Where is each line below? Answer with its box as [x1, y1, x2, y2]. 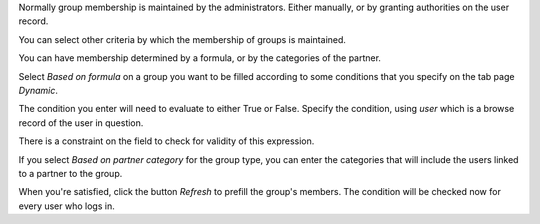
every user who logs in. [18, 200, 115, 212]
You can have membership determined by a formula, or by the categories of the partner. [18, 52, 382, 64]
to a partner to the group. [18, 167, 123, 179]
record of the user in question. [18, 116, 144, 129]
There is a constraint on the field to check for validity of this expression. [18, 135, 315, 147]
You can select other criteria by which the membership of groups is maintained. [18, 33, 347, 45]
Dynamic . [18, 84, 59, 96]
